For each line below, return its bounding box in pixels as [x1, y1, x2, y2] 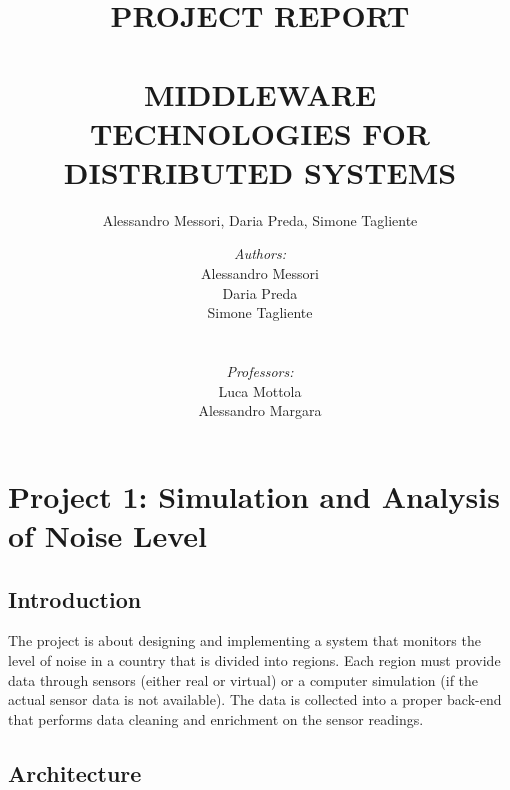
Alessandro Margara [198, 400, 322, 421]
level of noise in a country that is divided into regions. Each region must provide [8, 649, 501, 670]
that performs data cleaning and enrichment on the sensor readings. [8, 708, 424, 729]
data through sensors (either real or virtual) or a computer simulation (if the [8, 669, 479, 690]
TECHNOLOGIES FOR [89, 112, 431, 153]
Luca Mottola [218, 380, 302, 401]
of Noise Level [8, 515, 207, 555]
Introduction [8, 583, 142, 614]
